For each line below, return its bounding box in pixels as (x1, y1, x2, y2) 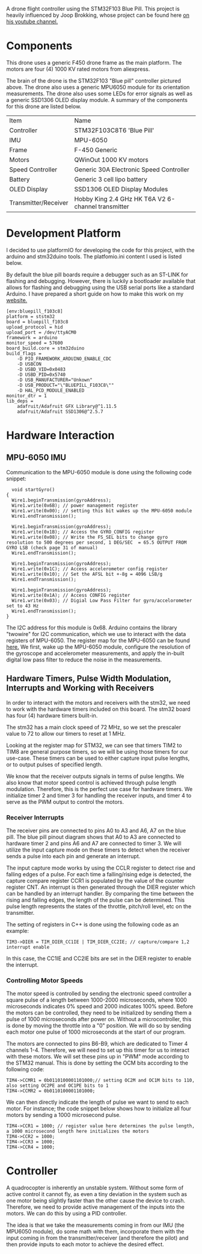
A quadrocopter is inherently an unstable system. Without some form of (6, 1184, 184, 1191)
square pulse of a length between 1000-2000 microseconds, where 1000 (6, 996, 188, 1004)
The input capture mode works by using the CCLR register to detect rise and (6, 864, 195, 871)
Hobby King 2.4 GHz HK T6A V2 (74, 194, 167, 203)
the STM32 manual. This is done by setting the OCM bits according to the (6, 1059, 188, 1067)
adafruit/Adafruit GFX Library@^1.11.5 (17, 403, 117, 409)
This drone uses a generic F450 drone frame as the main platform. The (6, 59, 182, 66)
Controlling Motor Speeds (6, 976, 83, 984)
